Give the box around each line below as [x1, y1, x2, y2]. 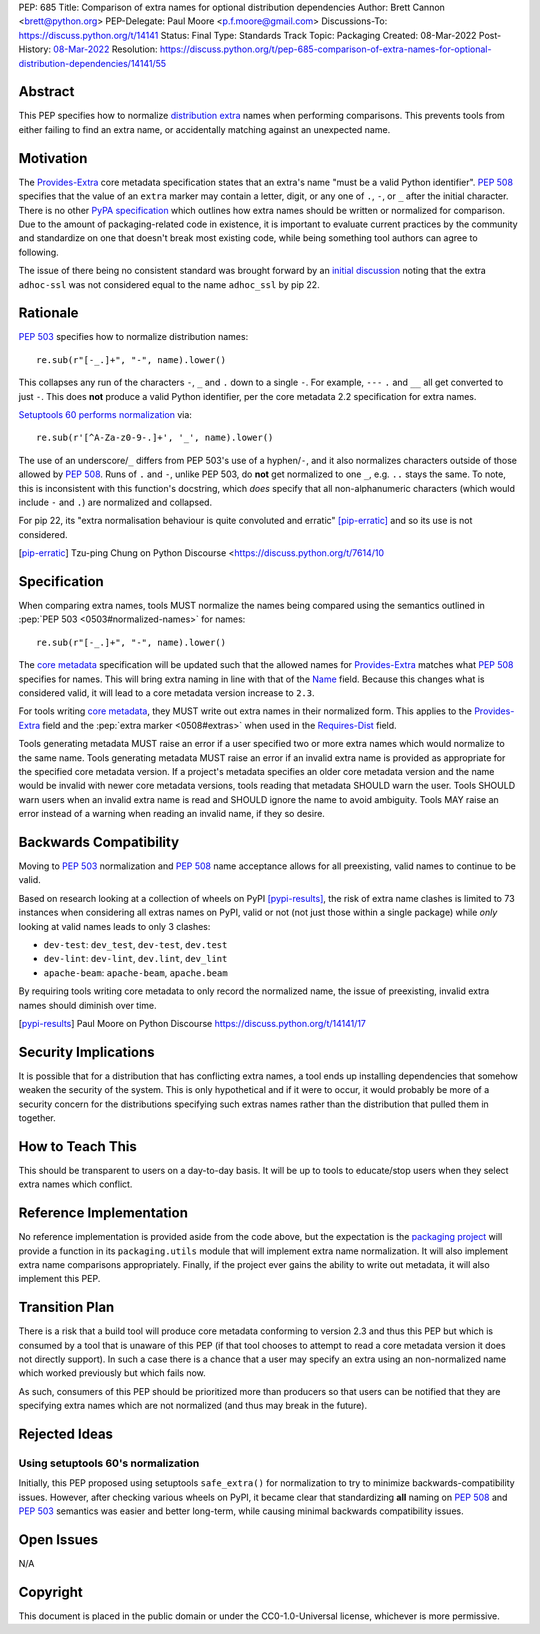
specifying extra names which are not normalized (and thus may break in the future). [18, 1400, 368, 1412]
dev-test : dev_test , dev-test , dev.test [43, 938, 228, 950]
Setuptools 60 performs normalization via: [18, 408, 192, 420]
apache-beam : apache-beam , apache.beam [43, 966, 229, 979]
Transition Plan [18, 1299, 115, 1316]
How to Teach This [18, 1138, 137, 1155]
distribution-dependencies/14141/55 [18, 57, 167, 69]
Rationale [18, 305, 79, 322]
